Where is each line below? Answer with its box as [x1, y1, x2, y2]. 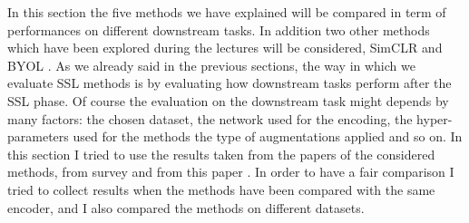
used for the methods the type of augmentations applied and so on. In [73, 127, 463, 146]
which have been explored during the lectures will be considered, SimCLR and [7, 38, 443, 57]
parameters [7, 127, 69, 146]
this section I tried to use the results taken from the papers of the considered [7, 144, 435, 163]
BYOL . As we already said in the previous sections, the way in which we [7, 55, 415, 74]
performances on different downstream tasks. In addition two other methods [7, 20, 430, 39]
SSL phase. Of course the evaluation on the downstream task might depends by [7, 91, 449, 110]
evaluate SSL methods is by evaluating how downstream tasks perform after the [7, 73, 452, 92]
